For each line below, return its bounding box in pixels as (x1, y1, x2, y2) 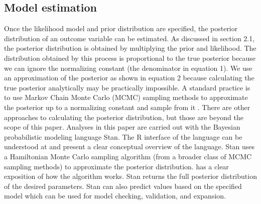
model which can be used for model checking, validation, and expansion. (4, 190, 226, 201)
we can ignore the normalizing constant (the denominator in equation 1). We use (4, 62, 252, 73)
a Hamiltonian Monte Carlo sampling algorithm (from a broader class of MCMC (4, 151, 252, 161)
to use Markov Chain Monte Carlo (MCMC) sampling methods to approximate (4, 92, 248, 103)
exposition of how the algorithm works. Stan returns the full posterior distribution (4, 171, 257, 181)
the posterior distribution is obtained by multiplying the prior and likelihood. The (4, 43, 256, 53)
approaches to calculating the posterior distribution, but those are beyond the (4, 112, 243, 122)
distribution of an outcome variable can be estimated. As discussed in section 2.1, (4, 33, 255, 43)
